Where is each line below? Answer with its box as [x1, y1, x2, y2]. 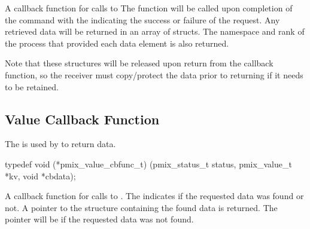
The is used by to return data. [5, 138, 116, 150]
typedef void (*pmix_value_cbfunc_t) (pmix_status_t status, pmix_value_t [5, 157, 292, 170]
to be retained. [5, 80, 59, 93]
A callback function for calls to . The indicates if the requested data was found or [5, 190, 304, 202]
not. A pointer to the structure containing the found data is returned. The [5, 201, 278, 213]
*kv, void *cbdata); [5, 169, 76, 182]
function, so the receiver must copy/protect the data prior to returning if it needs [5, 68, 303, 81]
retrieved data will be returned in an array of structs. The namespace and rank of [5, 25, 305, 38]
